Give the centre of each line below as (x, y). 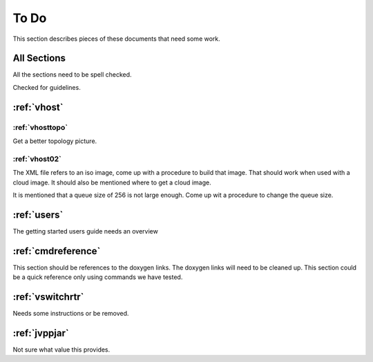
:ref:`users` (38, 215)
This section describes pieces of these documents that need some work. (116, 39)
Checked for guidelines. (47, 87)
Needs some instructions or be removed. (71, 314)
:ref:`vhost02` (37, 159)
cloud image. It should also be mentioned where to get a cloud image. (112, 182)
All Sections (39, 58)
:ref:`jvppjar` (41, 333)
